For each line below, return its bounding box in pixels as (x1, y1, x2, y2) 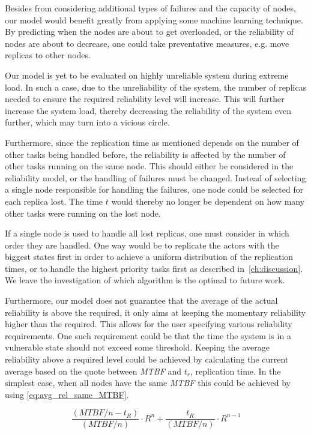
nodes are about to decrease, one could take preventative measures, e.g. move (5, 37, 289, 49)
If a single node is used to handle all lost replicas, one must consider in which (5, 227, 289, 240)
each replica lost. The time (5, 194, 103, 207)
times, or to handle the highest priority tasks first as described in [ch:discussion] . (5, 262, 303, 274)
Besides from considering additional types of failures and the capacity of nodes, (5, 2, 296, 14)
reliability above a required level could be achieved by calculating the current (5, 353, 289, 366)
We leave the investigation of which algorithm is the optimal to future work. (5, 274, 285, 286)
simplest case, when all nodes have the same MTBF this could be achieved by (5, 376, 291, 389)
